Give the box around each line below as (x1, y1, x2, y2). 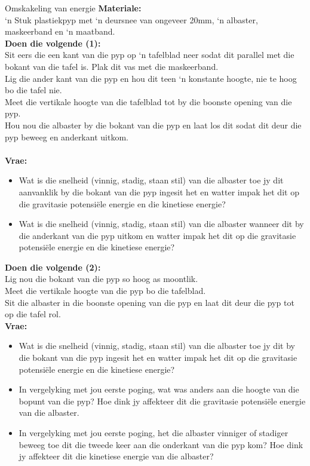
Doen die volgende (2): (5, 260, 101, 273)
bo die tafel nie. (5, 84, 62, 96)
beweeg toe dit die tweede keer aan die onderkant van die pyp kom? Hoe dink (19, 438, 303, 450)
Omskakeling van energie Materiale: (5, 2, 142, 14)
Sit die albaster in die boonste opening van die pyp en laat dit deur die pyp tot (5, 296, 294, 308)
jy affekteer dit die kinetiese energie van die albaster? (19, 450, 214, 462)
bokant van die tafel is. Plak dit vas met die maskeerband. (5, 60, 219, 72)
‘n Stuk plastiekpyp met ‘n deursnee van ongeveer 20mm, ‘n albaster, (5, 13, 258, 26)
